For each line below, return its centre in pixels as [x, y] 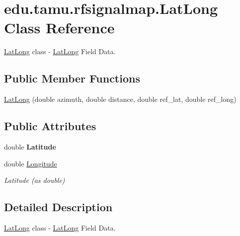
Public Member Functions [72, 78]
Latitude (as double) [35, 180]
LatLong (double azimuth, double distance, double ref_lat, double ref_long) [120, 99]
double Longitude [31, 163]
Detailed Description [58, 207]
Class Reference [59, 28]
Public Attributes [50, 126]
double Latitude [30, 146]
